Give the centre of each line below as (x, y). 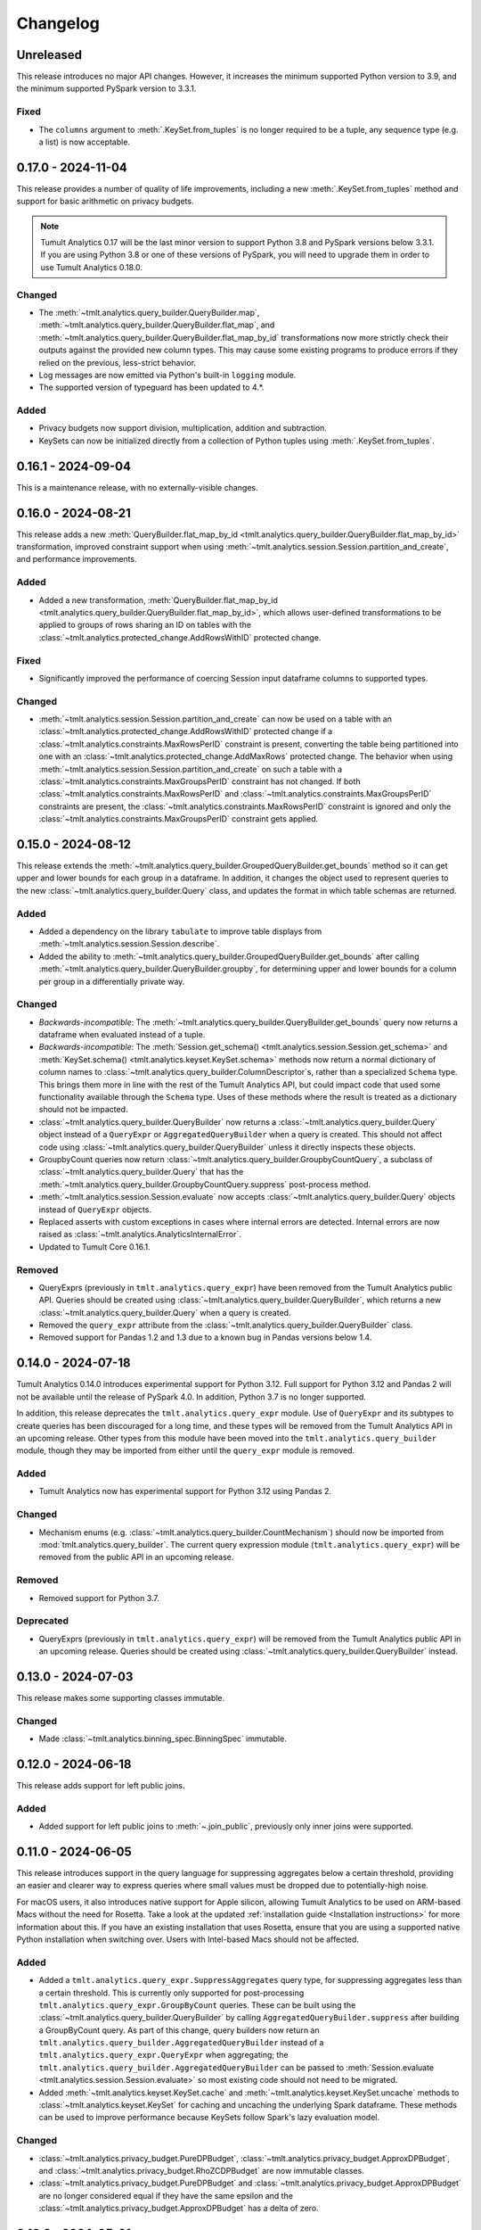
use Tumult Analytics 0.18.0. (91, 267)
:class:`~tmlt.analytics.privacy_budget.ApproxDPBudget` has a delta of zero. (179, 2209)
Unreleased (49, 55)
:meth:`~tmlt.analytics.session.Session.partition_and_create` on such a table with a (191, 769)
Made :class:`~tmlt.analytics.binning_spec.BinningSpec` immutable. (163, 1739)
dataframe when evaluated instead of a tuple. (122, 1035)
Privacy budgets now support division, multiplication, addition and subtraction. (183, 428)
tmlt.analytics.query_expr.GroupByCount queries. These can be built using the (197, 2005)
